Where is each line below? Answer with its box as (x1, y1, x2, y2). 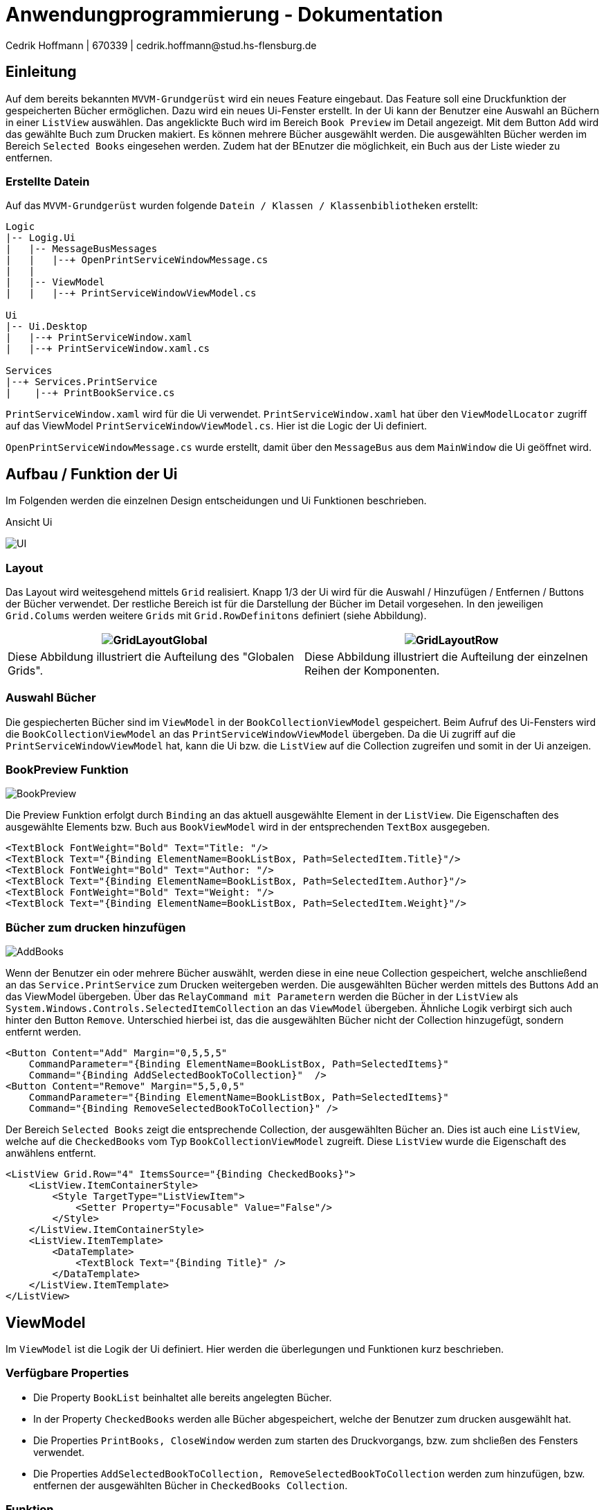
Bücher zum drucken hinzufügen (6, 920, 186, 934)
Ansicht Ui (6, 516, 53, 528)
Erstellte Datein (6, 174, 90, 188)
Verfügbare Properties (6, 1366, 129, 1380)
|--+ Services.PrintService (6, 376, 158, 388)
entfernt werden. (6, 1026, 82, 1038)
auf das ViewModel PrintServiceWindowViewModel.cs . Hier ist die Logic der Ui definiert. (6, 420, 428, 432)
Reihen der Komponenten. (304, 663, 440, 677)
